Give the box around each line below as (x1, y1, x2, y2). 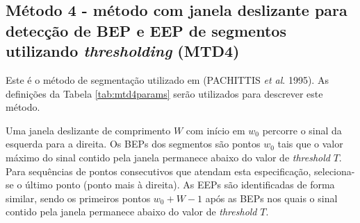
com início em (186, 123, 245, 137)
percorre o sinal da (262, 123, 342, 137)
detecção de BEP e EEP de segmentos (6, 19, 286, 41)
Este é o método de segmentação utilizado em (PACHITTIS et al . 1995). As (6, 72, 329, 87)
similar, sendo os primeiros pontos (6, 190, 151, 205)
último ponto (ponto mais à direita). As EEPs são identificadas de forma (25, 177, 335, 192)
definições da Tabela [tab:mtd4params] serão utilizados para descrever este (6, 86, 323, 100)
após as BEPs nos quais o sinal (205, 190, 338, 205)
